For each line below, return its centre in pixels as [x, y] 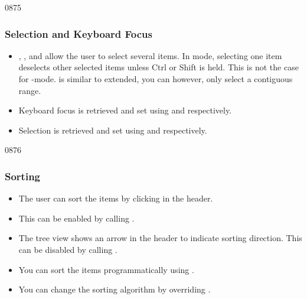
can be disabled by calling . [68, 249]
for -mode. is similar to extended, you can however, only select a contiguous [156, 79]
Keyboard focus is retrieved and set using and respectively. [125, 110]
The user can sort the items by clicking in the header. [116, 198]
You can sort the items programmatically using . [106, 269]
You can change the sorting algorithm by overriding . [115, 289]
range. [30, 90]
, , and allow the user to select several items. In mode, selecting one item [150, 55]
